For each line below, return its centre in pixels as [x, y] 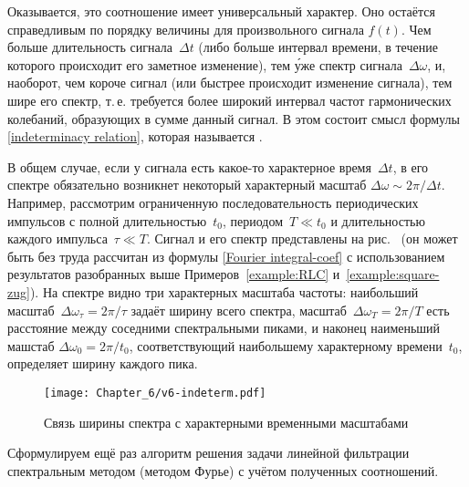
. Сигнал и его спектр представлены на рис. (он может [302, 238]
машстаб [31, 345]
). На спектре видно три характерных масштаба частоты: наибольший [224, 291]
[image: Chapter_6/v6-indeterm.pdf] [155, 393]
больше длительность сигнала [90, 47]
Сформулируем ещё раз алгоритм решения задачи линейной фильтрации [208, 453]
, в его [411, 166]
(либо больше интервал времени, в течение [318, 47]
